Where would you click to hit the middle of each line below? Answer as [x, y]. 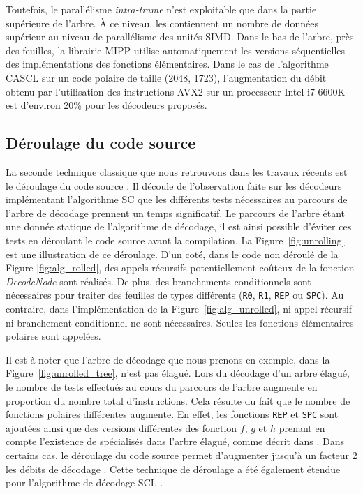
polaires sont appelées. [53, 336]
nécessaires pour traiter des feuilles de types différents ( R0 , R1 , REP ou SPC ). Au [175, 295]
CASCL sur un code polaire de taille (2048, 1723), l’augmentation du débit [166, 77]
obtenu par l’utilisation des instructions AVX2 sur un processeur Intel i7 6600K [176, 91]
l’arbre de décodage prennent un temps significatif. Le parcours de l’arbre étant [176, 212]
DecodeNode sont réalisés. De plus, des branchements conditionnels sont [158, 281]
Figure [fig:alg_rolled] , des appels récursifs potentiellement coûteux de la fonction [180, 268]
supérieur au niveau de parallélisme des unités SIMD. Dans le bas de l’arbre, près [180, 37]
